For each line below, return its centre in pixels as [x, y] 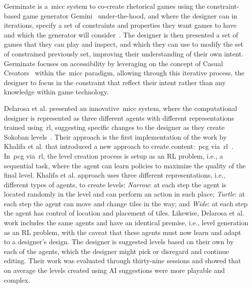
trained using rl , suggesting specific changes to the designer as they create [114, 127]
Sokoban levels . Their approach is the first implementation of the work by [115, 136]
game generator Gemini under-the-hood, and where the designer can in [130, 15]
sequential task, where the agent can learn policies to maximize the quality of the [125, 165]
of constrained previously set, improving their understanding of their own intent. [124, 53]
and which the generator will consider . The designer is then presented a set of [121, 34]
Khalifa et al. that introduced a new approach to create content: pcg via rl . [119, 146]
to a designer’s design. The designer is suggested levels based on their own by [119, 242]
